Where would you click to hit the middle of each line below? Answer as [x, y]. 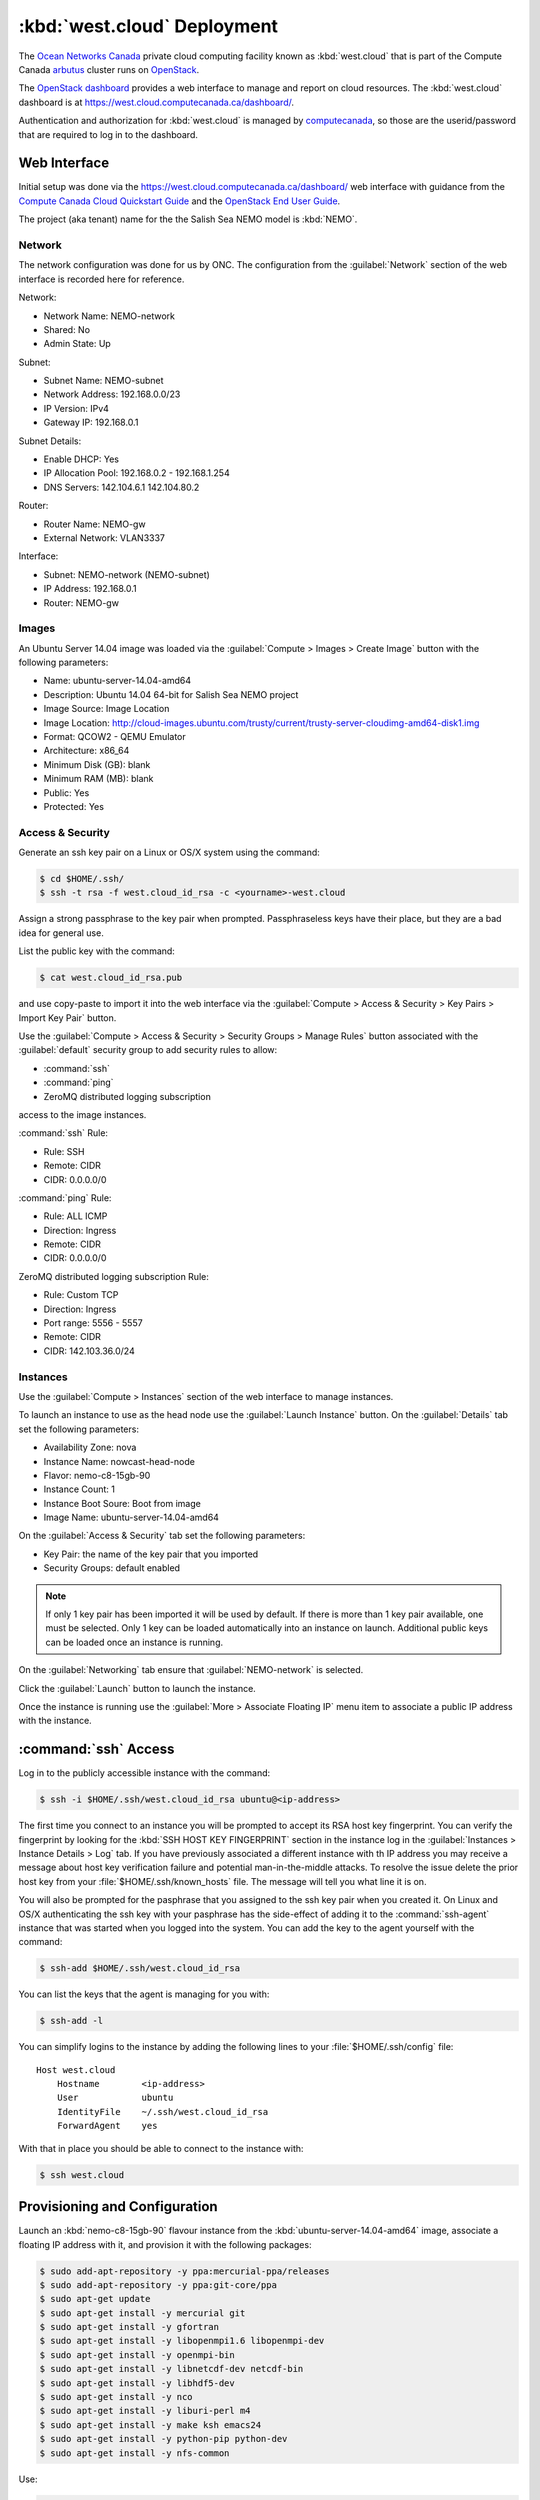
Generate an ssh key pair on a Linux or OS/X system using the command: [169, 852]
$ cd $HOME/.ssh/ [82, 879]
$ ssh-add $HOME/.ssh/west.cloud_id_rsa [139, 1968]
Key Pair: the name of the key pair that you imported [151, 1554]
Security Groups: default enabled [111, 1568]
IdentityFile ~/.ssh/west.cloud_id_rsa [162, 2111]
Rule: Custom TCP [81, 1295]
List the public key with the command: [96, 951]
